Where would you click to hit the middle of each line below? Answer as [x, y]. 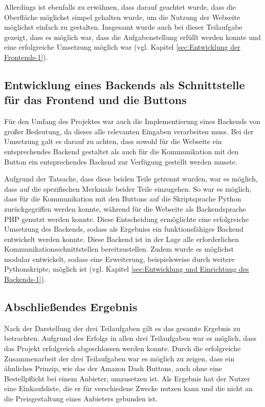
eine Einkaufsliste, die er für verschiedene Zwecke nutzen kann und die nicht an [128, 388]
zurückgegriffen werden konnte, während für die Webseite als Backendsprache [125, 208]
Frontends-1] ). [26, 57]
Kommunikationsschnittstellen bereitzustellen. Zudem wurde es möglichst [119, 249]
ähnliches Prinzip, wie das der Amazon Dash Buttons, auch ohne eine [113, 368]
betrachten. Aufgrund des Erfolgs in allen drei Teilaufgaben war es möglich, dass [130, 338]
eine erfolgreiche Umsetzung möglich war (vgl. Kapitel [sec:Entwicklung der [122, 47]
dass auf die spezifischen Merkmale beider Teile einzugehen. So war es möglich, [128, 188]
